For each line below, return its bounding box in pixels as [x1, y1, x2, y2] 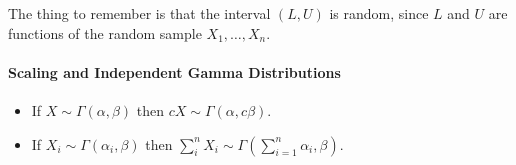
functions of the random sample [8, 22, 202, 43]
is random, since [329, 3, 429, 23]
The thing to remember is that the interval [8, 3, 271, 23]
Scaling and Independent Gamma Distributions [8, 61, 341, 82]
